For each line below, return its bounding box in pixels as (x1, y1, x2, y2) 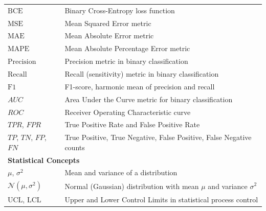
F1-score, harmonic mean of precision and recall (64, 81, 215, 91)
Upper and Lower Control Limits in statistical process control (64, 194, 258, 204)
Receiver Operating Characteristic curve (64, 106, 191, 117)
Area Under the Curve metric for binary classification (64, 93, 233, 104)
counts (64, 142, 85, 152)
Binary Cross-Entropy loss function (64, 5, 175, 15)
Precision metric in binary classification (64, 56, 188, 66)
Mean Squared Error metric (64, 17, 151, 28)
